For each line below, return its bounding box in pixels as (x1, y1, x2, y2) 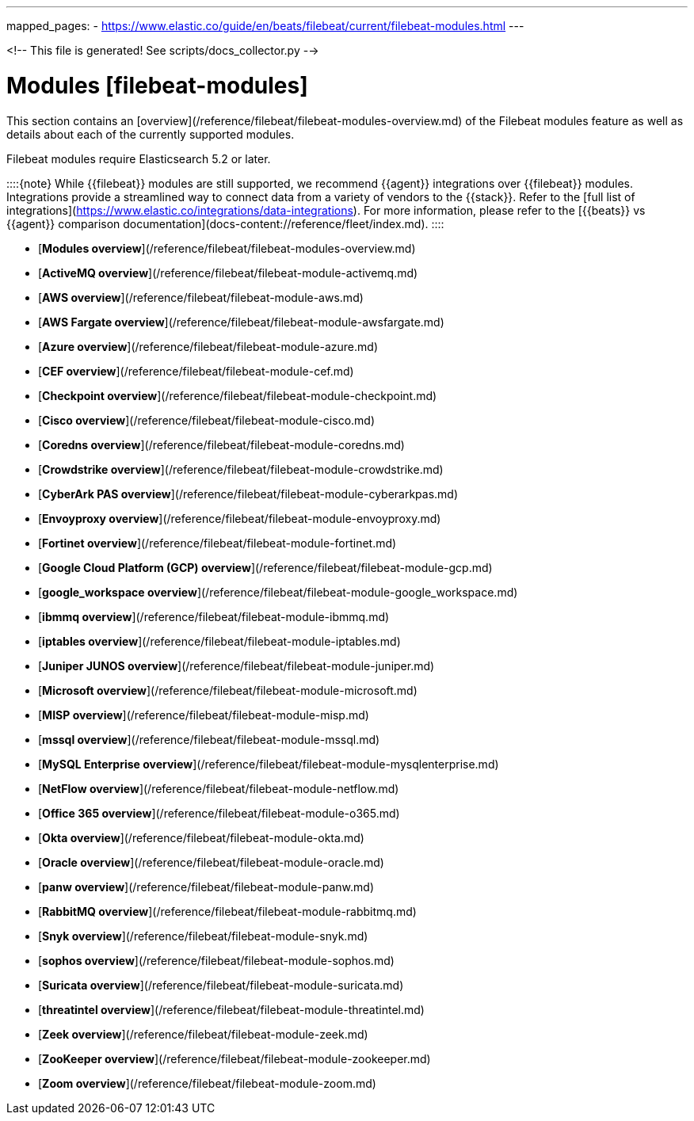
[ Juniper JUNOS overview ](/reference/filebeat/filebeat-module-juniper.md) (38, 658, 435, 673)
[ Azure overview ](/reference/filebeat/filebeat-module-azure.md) (38, 339, 378, 353)
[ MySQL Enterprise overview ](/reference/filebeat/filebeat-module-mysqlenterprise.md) (38, 757, 499, 771)
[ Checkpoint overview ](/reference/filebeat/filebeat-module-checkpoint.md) (38, 388, 437, 402)
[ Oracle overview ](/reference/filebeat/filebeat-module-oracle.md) (38, 855, 384, 869)
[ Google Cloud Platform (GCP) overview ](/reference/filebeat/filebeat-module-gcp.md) (38, 560, 493, 574)
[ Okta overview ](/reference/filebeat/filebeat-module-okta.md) (38, 830, 364, 845)
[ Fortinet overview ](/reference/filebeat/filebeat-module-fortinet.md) (38, 536, 397, 550)
